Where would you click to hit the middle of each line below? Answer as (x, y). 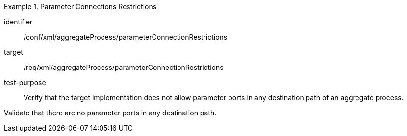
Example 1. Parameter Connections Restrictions (80, 7)
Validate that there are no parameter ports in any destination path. (110, 113)
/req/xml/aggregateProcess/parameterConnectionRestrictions (124, 67)
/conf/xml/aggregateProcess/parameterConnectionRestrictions (126, 37)
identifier (18, 22)
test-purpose (25, 82)
